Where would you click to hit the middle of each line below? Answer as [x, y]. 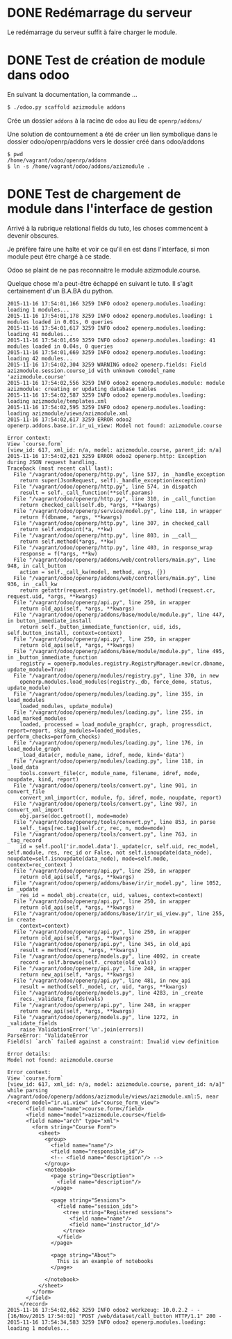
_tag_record [24, 840]
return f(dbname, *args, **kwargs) [71, 517]
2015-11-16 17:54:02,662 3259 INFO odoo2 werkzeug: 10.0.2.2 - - [103, 1310]
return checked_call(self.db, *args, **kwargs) [90, 505]
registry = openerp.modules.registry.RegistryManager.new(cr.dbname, [123, 664]
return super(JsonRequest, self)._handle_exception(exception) [113, 480]
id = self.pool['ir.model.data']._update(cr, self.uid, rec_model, [119, 846]
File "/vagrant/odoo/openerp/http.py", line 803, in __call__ [105, 535]
